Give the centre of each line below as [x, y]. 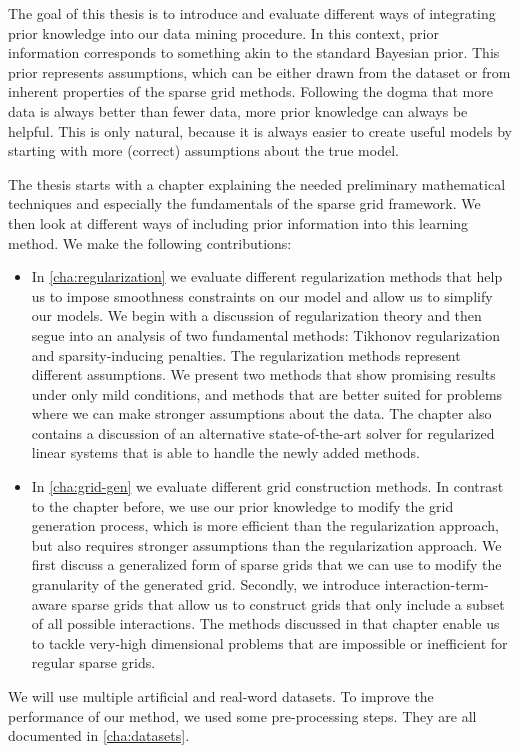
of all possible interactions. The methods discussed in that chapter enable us [265, 623]
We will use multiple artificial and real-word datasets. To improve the [221, 696]
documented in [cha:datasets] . [99, 735]
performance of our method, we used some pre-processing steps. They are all [242, 715]
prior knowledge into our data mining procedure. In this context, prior [223, 32]
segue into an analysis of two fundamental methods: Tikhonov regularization [266, 334]
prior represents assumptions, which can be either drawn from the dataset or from [259, 71]
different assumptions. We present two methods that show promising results [263, 374]
